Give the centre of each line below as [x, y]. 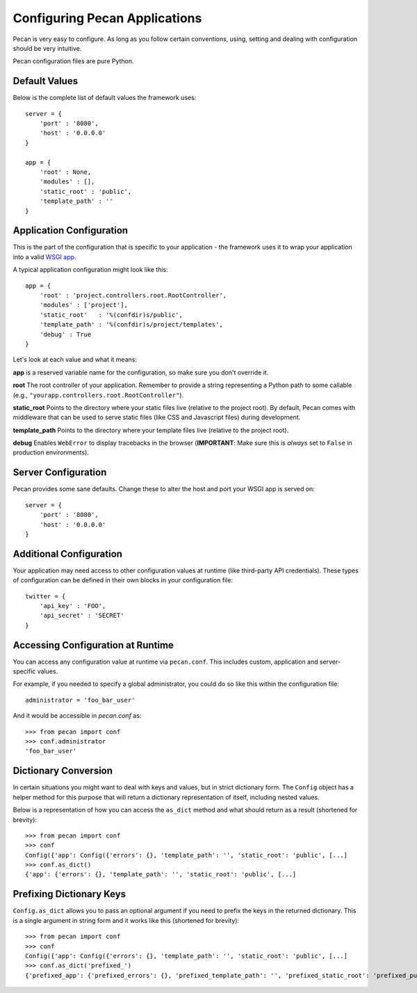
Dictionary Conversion [63, 771]
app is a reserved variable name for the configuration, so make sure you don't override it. [141, 372]
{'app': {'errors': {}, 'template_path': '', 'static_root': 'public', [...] [161, 875]
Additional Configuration [68, 553]
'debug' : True [65, 334]
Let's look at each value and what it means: [75, 360]
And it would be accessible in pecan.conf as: [77, 716]
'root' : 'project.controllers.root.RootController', [133, 295]
